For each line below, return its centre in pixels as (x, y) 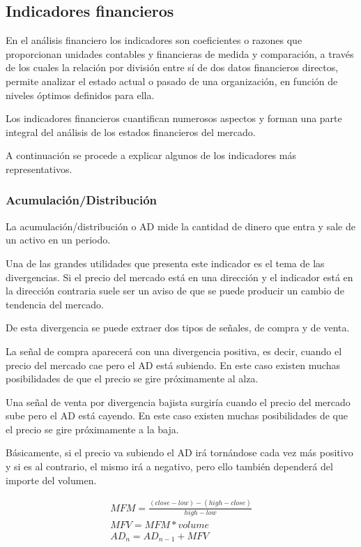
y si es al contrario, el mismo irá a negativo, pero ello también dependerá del (169, 466)
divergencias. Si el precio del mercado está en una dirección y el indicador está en (179, 277)
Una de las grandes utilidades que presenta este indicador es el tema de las (165, 263)
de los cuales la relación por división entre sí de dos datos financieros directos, (172, 67)
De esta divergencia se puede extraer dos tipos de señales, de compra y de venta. (178, 328)
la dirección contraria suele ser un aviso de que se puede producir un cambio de (175, 291)
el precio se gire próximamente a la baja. (92, 429)
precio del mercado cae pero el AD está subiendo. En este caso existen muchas (173, 365)
